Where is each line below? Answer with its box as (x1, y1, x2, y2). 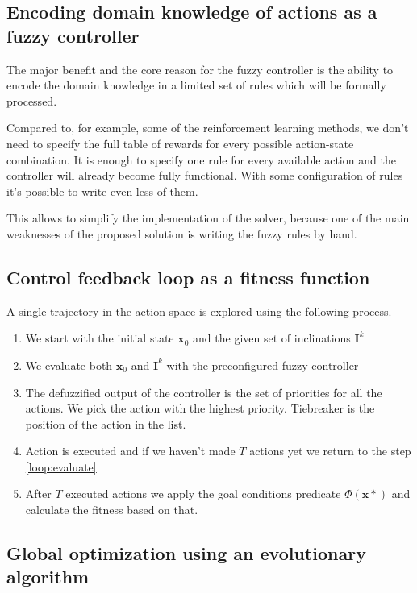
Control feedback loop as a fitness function (6, 264, 370, 289)
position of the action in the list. (25, 415, 186, 432)
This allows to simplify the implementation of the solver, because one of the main (6, 209, 410, 226)
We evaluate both (25, 356, 113, 373)
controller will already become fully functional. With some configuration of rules (6, 167, 403, 184)
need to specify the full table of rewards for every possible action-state (6, 135, 354, 151)
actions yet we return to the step (249, 442, 411, 459)
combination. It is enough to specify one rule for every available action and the (6, 151, 396, 168)
